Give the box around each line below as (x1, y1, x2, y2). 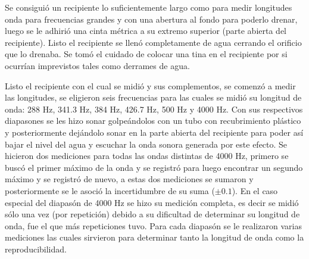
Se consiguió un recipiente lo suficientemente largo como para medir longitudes (5, 1, 292, 13)
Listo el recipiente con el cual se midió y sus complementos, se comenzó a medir (5, 79, 296, 92)
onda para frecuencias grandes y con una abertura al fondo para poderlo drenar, (5, 13, 298, 25)
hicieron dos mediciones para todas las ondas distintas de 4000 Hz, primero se (5, 149, 289, 162)
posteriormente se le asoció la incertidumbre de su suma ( (5, 184, 215, 196)
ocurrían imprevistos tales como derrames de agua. (5, 59, 190, 71)
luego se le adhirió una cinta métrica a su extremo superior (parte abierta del (5, 24, 286, 37)
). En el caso (232, 184, 278, 196)
